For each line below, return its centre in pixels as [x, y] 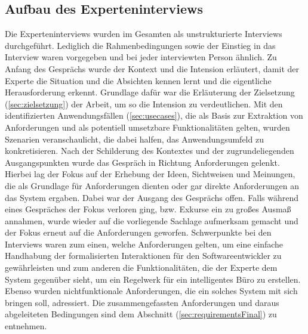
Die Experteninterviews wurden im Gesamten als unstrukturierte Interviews [144, 34]
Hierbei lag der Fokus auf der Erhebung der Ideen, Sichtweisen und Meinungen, [150, 174]
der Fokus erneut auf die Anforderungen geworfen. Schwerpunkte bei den [138, 232]
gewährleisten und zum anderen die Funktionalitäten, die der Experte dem [141, 267]
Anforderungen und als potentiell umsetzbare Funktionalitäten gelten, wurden [147, 127]
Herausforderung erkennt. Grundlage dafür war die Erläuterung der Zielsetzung [150, 92]
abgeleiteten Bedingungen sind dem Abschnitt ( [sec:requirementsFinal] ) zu [141, 314]
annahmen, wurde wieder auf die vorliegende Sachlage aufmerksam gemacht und [152, 220]
